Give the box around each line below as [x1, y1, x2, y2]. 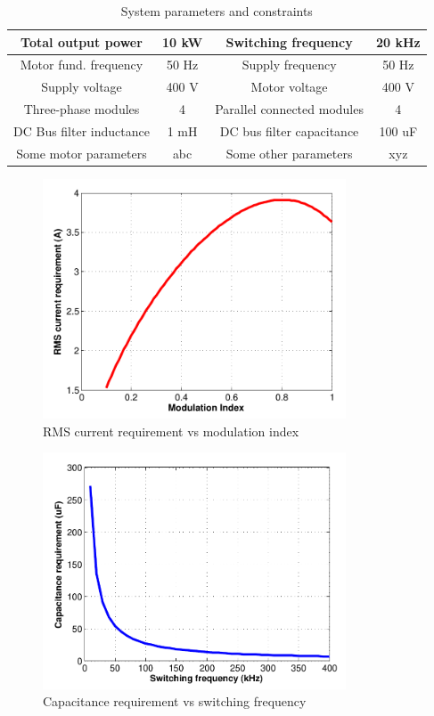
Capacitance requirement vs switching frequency [43, 692, 307, 711]
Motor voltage [250, 77, 328, 96]
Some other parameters [225, 143, 353, 162]
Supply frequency [242, 55, 337, 74]
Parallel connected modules [215, 100, 364, 118]
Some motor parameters [16, 143, 147, 162]
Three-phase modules [23, 100, 140, 118]
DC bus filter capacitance [219, 121, 359, 140]
